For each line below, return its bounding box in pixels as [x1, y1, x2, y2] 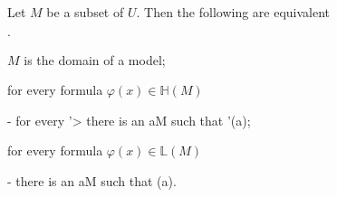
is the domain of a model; [24, 50, 166, 69]
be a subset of [46, 3, 124, 21]
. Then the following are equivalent [136, 3, 331, 21]
